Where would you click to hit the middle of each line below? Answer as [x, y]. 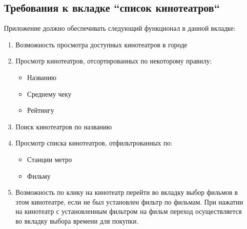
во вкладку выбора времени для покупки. [77, 220]
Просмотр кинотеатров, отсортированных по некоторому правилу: [113, 61]
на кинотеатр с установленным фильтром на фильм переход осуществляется [129, 211]
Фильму [39, 176]
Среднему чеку [49, 94]
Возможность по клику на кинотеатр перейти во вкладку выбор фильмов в [127, 192]
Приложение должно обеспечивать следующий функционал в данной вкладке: [120, 28]
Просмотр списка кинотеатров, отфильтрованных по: [94, 143]
